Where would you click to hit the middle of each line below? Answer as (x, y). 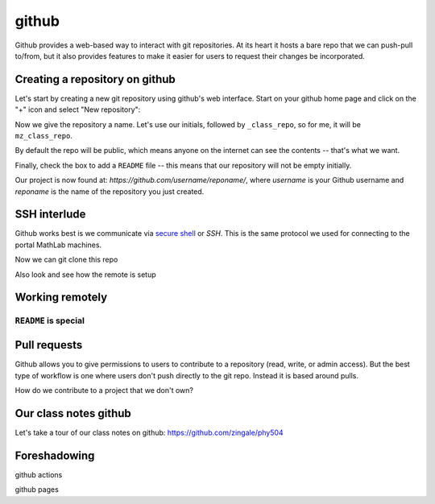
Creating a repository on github (95, 79)
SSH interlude (50, 215)
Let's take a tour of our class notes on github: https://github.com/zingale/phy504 (149, 432)
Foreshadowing (55, 455)
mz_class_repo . (43, 136)
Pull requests (49, 345)
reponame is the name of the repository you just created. (110, 191)
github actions (39, 474)
